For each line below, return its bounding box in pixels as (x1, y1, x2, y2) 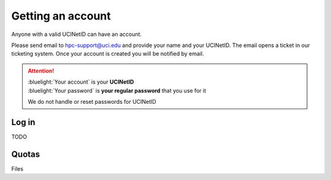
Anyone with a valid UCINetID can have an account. (11, 31, 142, 38)
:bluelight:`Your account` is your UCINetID (28, 78, 134, 85)
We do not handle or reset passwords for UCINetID (28, 98, 156, 105)
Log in (11, 117, 36, 128)
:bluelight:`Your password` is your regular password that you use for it (28, 87, 207, 94)
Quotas (11, 149, 40, 159)
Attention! (28, 67, 55, 74)
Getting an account (11, 9, 112, 23)
